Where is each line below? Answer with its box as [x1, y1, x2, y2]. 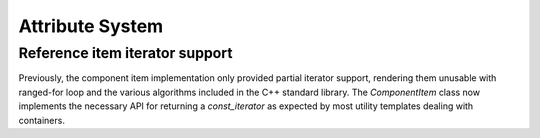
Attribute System [18, 15, 164, 37]
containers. [18, 114, 65, 126]
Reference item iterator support [18, 44, 233, 62]
